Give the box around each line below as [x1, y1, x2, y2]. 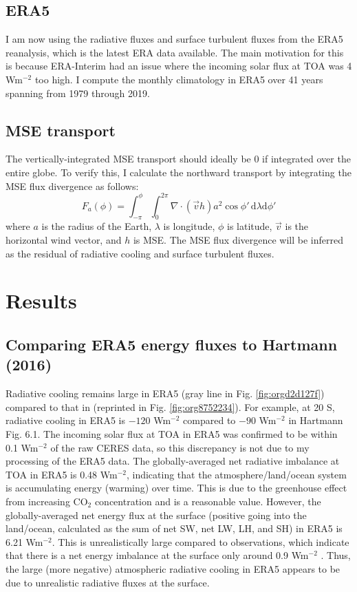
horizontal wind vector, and [6, 233, 122, 247]
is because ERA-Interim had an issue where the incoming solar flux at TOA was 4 [6, 59, 352, 73]
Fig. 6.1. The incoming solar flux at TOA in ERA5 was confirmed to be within [6, 426, 338, 441]
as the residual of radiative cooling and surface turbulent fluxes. [6, 246, 274, 260]
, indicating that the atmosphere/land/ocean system [126, 467, 347, 481]
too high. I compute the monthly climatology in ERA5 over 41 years [34, 72, 323, 86]
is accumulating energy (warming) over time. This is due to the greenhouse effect [6, 480, 347, 495]
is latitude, [227, 219, 272, 233]
